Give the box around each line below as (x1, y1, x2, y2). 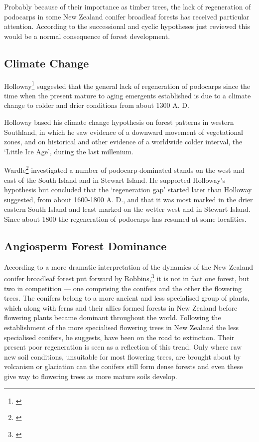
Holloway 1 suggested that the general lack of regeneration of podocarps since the (4, 79, 250, 91)
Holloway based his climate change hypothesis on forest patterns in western (4, 117, 234, 127)
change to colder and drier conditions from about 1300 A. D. (4, 100, 189, 110)
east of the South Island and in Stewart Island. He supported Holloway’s (4, 174, 226, 185)
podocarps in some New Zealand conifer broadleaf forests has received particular (4, 11, 250, 21)
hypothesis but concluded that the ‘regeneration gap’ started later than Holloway (4, 184, 252, 195)
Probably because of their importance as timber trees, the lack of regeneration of (4, 1, 251, 11)
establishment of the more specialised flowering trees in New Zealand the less (4, 322, 239, 333)
